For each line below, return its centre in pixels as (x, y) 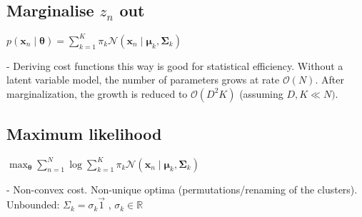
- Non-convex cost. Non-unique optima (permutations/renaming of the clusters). (182, 189)
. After (330, 80)
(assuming (261, 93)
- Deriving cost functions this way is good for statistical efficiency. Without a (175, 65)
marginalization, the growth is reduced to (97, 93)
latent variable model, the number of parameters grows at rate (143, 80)
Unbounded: (33, 205)
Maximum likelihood (84, 134)
